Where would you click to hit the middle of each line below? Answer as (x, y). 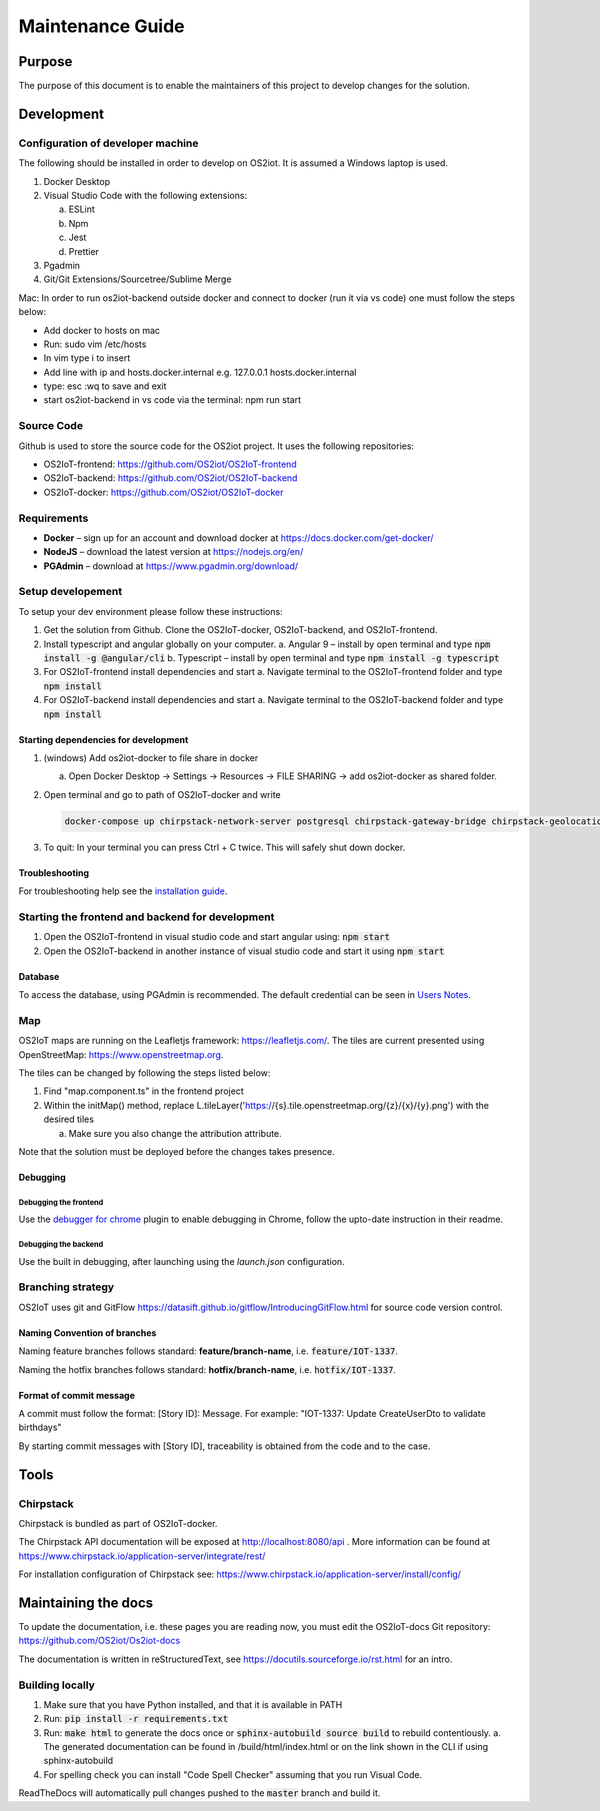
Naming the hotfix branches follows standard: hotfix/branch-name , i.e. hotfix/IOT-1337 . (207, 1369)
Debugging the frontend (61, 1202)
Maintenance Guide (101, 26)
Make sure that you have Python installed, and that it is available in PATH (193, 1704)
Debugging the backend (61, 1245)
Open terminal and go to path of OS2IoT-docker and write (162, 794)
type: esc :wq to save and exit (105, 386)
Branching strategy (66, 1287)
